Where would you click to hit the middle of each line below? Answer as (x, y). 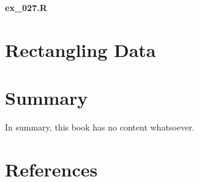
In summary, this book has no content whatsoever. (100, 127)
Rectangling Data (81, 49)
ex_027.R (26, 7)
